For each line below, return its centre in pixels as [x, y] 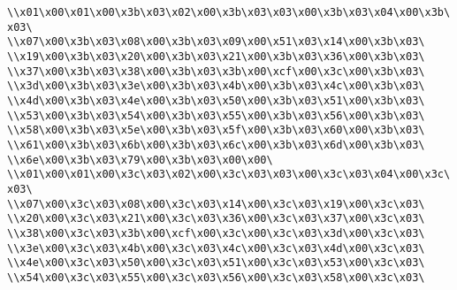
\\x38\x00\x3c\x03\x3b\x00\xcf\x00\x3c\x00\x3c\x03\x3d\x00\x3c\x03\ [216, 233]
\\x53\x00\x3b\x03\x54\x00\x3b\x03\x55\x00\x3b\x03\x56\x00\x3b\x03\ [216, 115]
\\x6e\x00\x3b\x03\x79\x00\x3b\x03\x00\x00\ [140, 160]
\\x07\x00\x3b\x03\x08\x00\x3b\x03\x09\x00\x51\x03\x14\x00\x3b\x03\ [216, 42]
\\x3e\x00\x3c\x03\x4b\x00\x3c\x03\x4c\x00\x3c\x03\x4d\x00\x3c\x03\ [216, 248]
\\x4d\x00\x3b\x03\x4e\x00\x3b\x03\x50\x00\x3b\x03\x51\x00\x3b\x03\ [216, 100]
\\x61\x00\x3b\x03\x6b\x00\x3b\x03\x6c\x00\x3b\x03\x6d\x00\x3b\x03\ [216, 145]
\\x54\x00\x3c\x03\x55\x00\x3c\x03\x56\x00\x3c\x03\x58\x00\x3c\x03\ [216, 277]
